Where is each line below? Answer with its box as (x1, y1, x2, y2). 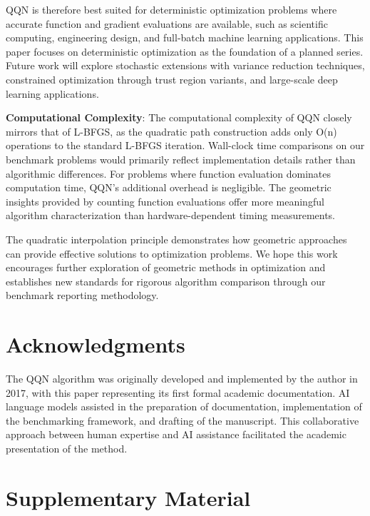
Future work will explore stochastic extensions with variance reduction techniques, (6, 58, 365, 73)
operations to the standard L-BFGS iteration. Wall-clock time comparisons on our (6, 138, 365, 153)
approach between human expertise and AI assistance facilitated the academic (6, 427, 346, 442)
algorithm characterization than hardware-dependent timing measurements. (6, 208, 336, 223)
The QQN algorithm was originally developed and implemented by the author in (6, 371, 358, 385)
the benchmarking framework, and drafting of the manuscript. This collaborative (6, 413, 359, 428)
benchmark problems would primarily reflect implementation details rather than (6, 151, 356, 166)
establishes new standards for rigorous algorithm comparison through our (6, 273, 326, 288)
